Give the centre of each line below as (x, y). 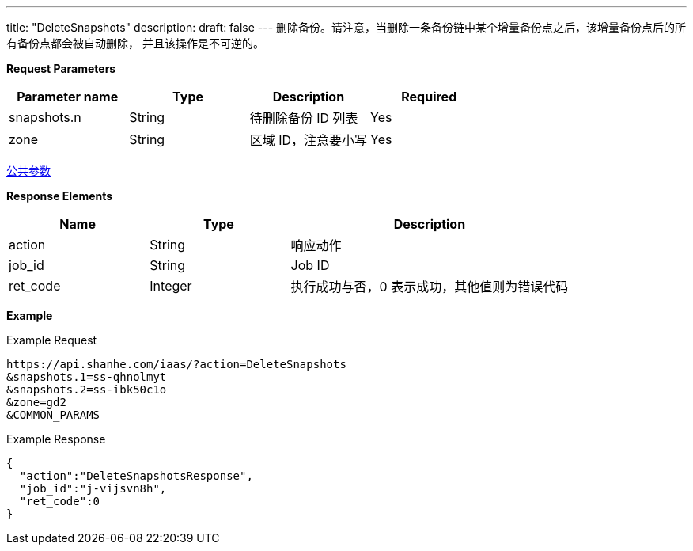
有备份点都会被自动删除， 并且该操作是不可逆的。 (135, 43)
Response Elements (60, 196)
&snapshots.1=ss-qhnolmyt (87, 377)
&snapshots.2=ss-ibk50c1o (87, 389)
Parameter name (68, 97)
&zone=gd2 (36, 402)
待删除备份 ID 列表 (304, 118)
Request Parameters (61, 68)
